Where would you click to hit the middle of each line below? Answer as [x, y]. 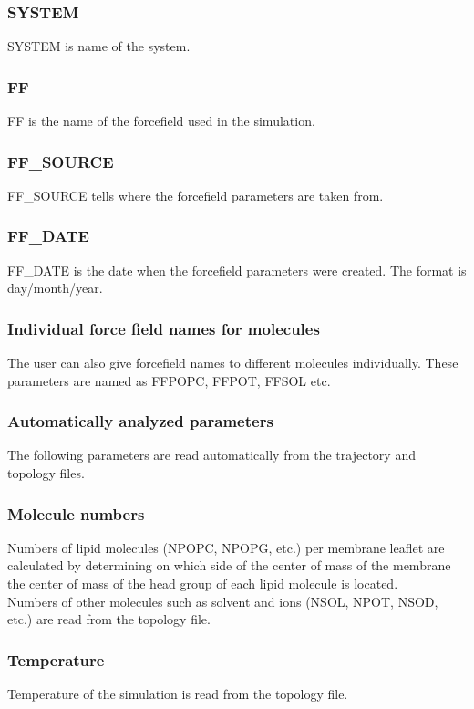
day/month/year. [55, 288]
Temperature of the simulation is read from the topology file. [178, 694]
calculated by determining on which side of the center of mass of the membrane [229, 565]
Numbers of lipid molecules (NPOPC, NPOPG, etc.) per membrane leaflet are [226, 547]
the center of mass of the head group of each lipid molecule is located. [203, 584]
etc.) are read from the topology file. [109, 619]
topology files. [46, 473]
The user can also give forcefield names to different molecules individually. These [233, 363]
